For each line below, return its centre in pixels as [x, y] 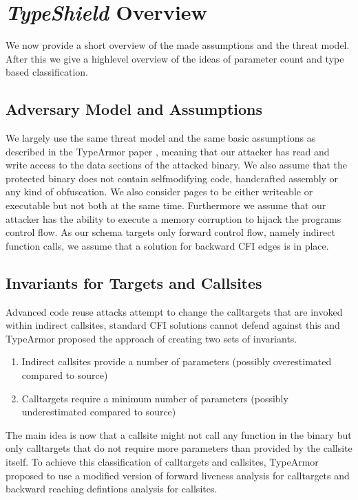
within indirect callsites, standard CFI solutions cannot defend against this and [173, 325]
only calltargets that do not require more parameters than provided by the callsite [179, 448]
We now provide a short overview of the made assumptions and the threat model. [178, 45]
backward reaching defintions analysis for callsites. [112, 489]
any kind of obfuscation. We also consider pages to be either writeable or [159, 192]
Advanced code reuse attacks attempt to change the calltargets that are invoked [174, 311]
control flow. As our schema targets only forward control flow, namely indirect [170, 232]
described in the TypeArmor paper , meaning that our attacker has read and [168, 151]
